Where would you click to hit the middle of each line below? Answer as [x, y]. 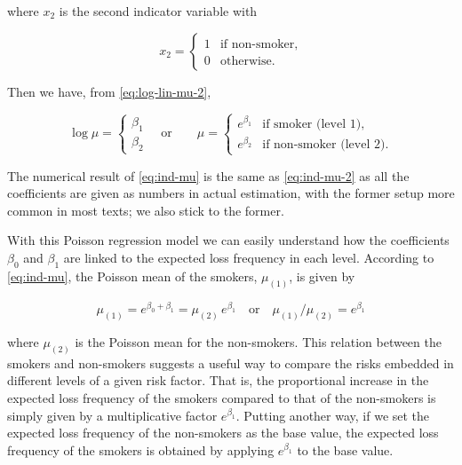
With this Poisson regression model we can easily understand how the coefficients [228, 240]
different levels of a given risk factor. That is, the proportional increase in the [218, 380]
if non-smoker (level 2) [324, 145]
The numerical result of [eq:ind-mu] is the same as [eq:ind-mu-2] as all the [208, 175]
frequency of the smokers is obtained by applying [141, 449]
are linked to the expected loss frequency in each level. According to [249, 258]
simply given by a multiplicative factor [112, 415]
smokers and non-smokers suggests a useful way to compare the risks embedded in [231, 363]
